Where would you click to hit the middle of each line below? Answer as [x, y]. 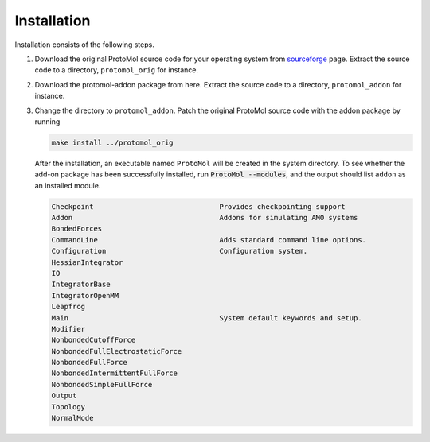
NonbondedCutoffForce [94, 340]
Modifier [68, 329]
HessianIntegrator [87, 262]
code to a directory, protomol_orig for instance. [117, 70]
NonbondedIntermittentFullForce [115, 373]
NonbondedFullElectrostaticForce [117, 351]
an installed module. [68, 185]
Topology [68, 407]
